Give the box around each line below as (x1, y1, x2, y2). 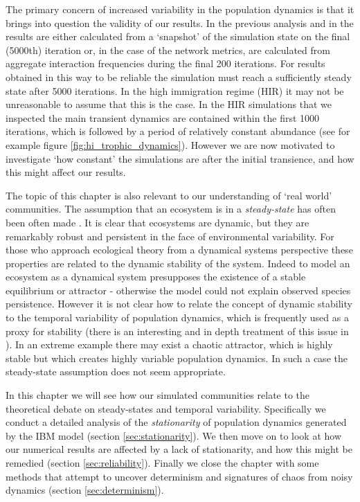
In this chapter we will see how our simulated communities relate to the (6, 388, 310, 402)
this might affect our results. (6, 165, 126, 179)
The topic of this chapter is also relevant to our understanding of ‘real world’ (6, 188, 332, 202)
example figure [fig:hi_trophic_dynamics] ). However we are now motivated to (6, 137, 335, 152)
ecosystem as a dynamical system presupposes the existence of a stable (6, 269, 306, 284)
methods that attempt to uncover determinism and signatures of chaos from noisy (6, 469, 353, 483)
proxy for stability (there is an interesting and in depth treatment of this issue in (6, 323, 349, 338)
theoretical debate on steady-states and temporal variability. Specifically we (6, 401, 326, 415)
